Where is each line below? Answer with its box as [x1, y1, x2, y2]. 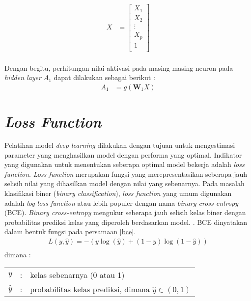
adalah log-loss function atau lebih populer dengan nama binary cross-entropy [4, 197, 239, 208]
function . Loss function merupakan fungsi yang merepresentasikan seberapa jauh [4, 168, 248, 179]
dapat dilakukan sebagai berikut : [54, 72, 155, 82]
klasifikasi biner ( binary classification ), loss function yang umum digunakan [4, 188, 232, 198]
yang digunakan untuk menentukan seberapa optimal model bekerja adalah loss [4, 159, 245, 169]
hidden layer [4, 72, 41, 82]
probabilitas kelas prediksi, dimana [30, 283, 150, 295]
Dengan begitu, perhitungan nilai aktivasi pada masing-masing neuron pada [4, 62, 233, 73]
